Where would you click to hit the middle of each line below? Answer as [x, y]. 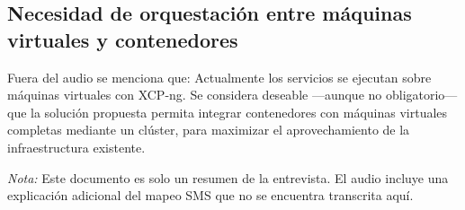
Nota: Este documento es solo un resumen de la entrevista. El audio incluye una [228, 177]
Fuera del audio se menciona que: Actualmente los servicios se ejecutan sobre [219, 77]
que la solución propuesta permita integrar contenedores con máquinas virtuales [228, 112]
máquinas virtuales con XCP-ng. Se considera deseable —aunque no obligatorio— [232, 95]
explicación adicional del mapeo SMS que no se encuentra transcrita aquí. [210, 195]
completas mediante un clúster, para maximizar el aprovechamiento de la [209, 130]
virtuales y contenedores [123, 39]
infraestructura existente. [76, 147]
